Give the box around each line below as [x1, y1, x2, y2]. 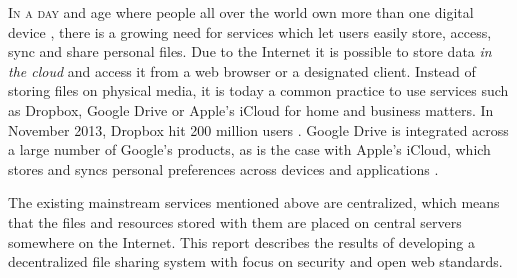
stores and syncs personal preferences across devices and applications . [8, 158, 439, 179]
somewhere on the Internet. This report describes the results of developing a [8, 231, 475, 252]
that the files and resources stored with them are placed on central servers [8, 211, 462, 232]
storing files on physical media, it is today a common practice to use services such [8, 80, 509, 101]
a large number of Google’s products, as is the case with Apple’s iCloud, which [8, 139, 491, 160]
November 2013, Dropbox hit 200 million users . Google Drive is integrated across [8, 119, 509, 140]
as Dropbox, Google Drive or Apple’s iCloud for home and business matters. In [8, 99, 494, 120]
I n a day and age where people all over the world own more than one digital [8, 2, 474, 22]
